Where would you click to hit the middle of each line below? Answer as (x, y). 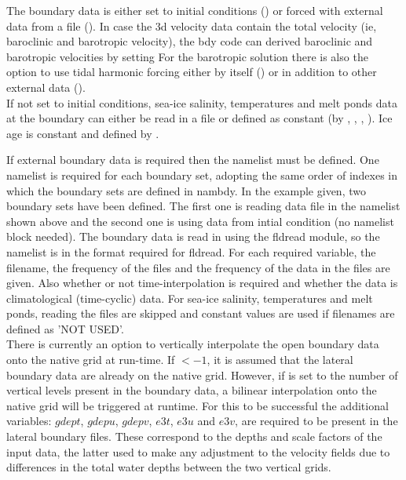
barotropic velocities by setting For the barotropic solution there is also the (187, 56)
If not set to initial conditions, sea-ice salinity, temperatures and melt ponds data (202, 102)
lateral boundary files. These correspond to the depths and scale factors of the (194, 436)
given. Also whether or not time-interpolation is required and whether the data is (202, 283)
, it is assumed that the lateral (280, 360)
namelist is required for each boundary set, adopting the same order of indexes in (202, 175)
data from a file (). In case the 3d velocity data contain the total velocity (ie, (192, 25)
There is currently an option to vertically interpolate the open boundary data (193, 344)
